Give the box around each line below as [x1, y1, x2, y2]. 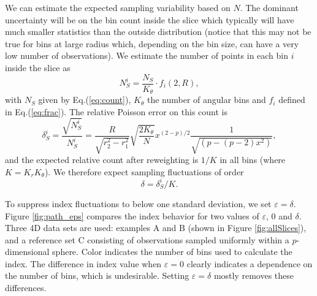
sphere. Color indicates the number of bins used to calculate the [52, 245, 292, 258]
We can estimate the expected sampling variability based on [5, 1, 231, 13]
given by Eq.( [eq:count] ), [38, 93, 131, 106]
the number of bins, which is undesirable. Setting [5, 269, 189, 282]
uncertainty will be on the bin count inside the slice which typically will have [5, 13, 294, 26]
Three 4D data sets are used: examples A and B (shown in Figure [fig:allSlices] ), [5, 221, 307, 234]
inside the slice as [5, 61, 71, 74]
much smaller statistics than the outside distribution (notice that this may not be [5, 25, 311, 38]
